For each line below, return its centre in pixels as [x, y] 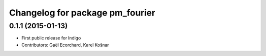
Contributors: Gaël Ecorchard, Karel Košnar [65, 45]
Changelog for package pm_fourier [82, 13]
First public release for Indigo [51, 38]
